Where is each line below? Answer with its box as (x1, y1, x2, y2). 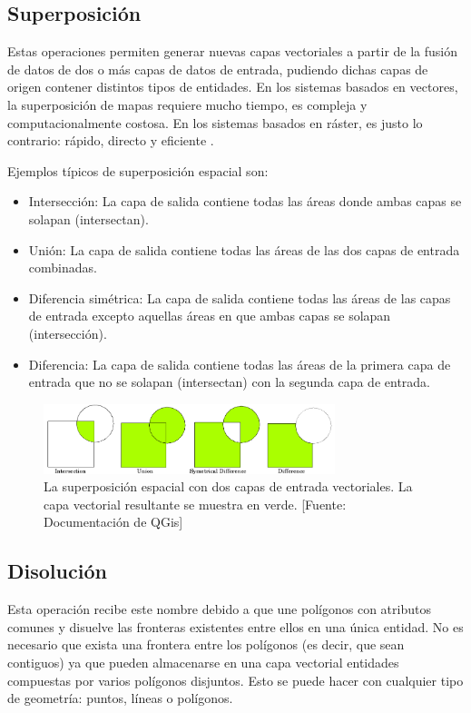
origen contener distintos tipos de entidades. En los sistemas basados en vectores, (7, 77, 458, 96)
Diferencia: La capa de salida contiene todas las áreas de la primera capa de (28, 354, 451, 373)
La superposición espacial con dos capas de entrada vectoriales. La (44, 477, 413, 496)
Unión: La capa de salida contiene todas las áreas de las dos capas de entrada (28, 240, 460, 259)
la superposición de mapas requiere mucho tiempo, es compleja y (7, 94, 368, 114)
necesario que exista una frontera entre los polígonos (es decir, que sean (7, 635, 405, 654)
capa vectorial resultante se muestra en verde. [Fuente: (44, 494, 347, 513)
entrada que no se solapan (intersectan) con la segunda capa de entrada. (28, 372, 430, 391)
